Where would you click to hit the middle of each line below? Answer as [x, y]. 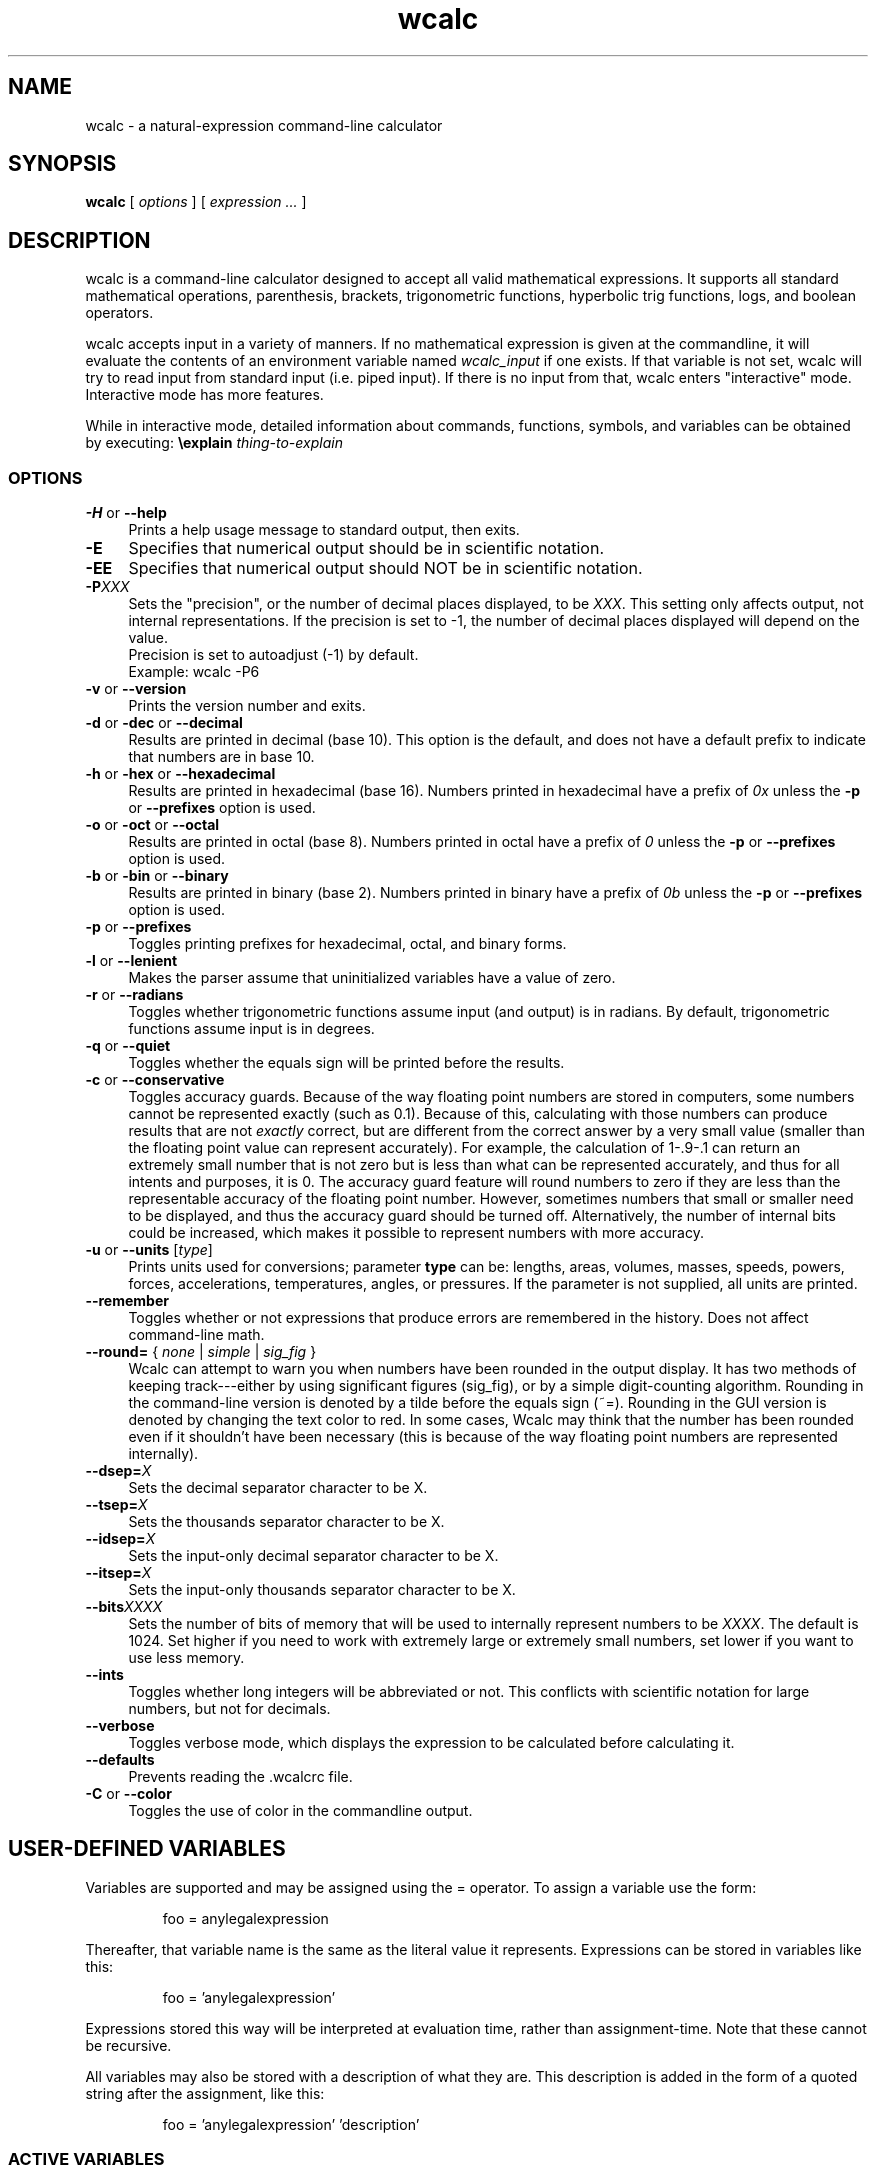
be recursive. [128, 2045]
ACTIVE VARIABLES [86, 2159]
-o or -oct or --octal [152, 825]
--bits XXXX [124, 1607]
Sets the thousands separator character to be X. [286, 1522]
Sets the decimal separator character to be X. [278, 1488]
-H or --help [126, 513]
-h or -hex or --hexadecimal [180, 774]
